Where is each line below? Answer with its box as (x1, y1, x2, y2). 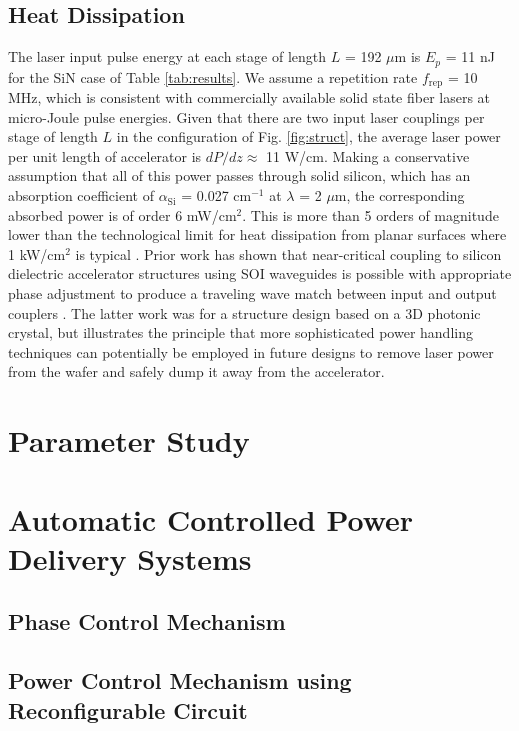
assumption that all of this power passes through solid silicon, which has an (8, 165, 471, 186)
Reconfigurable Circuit (8, 694, 248, 725)
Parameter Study (8, 420, 250, 461)
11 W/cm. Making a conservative (266, 145, 470, 166)
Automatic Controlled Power (8, 498, 414, 539)
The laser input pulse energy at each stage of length (8, 46, 327, 67)
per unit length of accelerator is (8, 145, 202, 166)
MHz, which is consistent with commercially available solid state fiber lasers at (8, 87, 491, 108)
